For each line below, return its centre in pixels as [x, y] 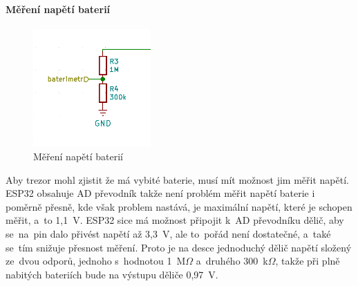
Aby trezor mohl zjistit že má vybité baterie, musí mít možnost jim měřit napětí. [177, 179]
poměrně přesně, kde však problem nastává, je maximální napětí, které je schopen [179, 206]
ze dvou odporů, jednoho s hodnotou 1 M [96, 261]
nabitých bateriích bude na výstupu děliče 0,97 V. [112, 274]
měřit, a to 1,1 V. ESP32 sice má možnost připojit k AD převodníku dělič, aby [175, 220]
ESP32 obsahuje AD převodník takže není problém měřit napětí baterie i [160, 193]
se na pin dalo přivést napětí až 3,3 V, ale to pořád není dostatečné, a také [168, 233]
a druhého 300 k [232, 261]
